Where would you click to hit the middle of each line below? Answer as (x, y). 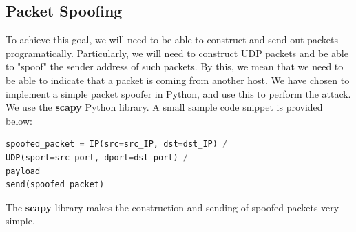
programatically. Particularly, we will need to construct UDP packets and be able (177, 53)
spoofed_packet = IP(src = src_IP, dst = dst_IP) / (117, 144)
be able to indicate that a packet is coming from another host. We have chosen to (178, 80)
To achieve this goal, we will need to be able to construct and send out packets (172, 40)
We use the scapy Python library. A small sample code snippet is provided (164, 107)
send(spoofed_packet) (55, 185)
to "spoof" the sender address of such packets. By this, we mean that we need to (175, 66)
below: (19, 120)
